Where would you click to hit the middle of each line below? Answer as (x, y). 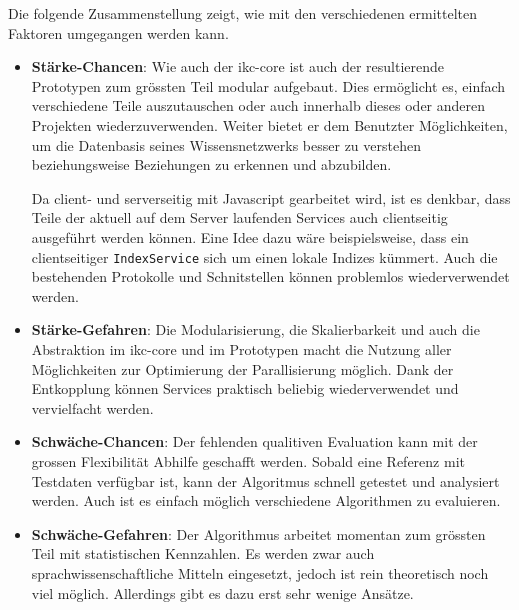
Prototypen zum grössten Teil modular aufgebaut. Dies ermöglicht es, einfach (268, 85)
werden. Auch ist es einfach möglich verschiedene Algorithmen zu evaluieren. (266, 500)
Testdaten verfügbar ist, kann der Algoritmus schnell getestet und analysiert (265, 480)
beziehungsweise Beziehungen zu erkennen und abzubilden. (211, 164)
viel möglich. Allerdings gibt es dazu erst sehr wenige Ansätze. (222, 592)
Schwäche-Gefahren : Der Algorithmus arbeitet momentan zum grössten (258, 533)
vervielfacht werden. (92, 407)
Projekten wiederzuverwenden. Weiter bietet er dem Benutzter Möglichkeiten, (269, 124)
